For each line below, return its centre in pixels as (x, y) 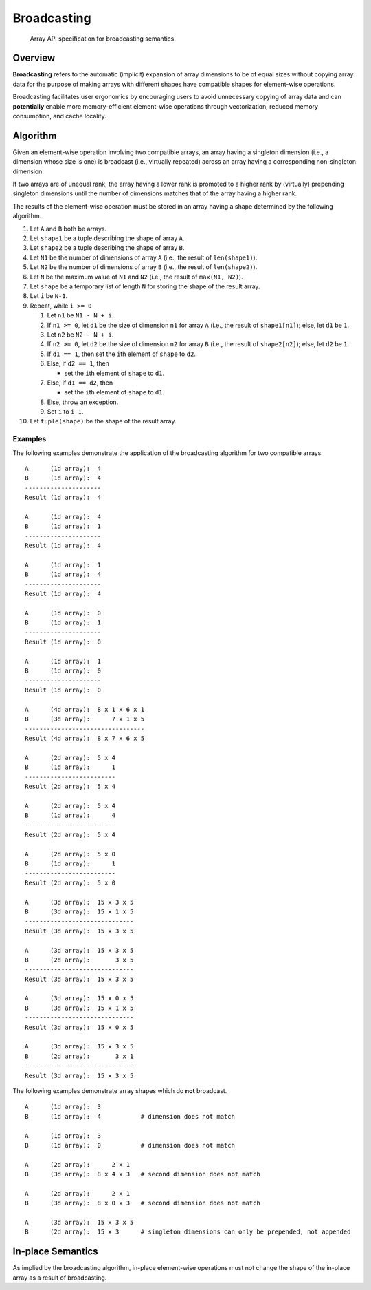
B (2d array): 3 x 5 (79, 960)
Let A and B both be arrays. (68, 229)
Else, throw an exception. (83, 402)
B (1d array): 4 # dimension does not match (130, 1116)
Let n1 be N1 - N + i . (80, 315)
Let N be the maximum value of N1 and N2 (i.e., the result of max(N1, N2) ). (136, 277)
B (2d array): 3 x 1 (79, 1056)
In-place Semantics (55, 1252)
